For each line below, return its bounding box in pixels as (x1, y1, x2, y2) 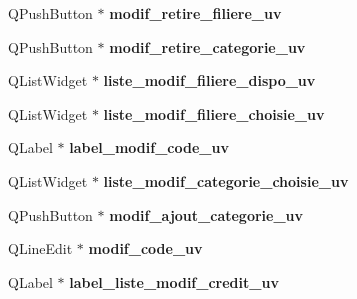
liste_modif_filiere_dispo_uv (103, 70, 316, 91)
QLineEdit (8, 238, 73, 259)
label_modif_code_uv (69, 137, 229, 158)
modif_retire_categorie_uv (109, 36, 306, 57)
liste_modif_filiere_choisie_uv (103, 103, 325, 124)
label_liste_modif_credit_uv (69, 271, 279, 292)
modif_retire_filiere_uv (109, 3, 282, 23)
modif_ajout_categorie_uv (109, 204, 304, 225)
